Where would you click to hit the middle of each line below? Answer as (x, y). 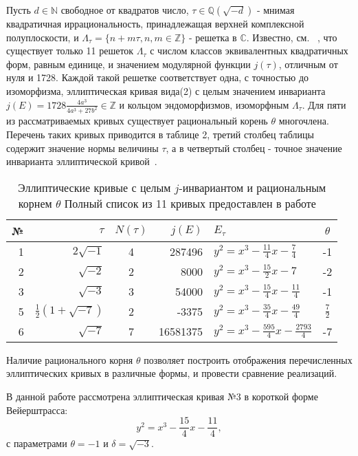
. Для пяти (324, 104)
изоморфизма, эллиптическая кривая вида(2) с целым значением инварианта (166, 90)
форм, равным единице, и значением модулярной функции (128, 64)
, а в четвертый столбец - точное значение (254, 148)
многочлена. (304, 121)
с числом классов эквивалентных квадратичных (249, 51)
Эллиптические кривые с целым (94, 187)
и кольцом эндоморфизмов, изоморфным (204, 104)
